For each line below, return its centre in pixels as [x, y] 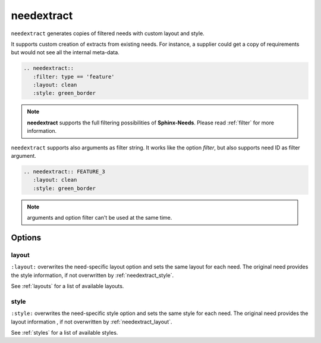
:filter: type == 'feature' [74, 77]
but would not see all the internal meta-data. [65, 52]
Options [26, 237]
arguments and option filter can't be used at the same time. [100, 218]
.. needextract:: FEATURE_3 [64, 172]
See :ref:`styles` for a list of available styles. [64, 333]
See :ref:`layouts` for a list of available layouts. [67, 286]
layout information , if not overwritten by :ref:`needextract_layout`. [92, 322]
